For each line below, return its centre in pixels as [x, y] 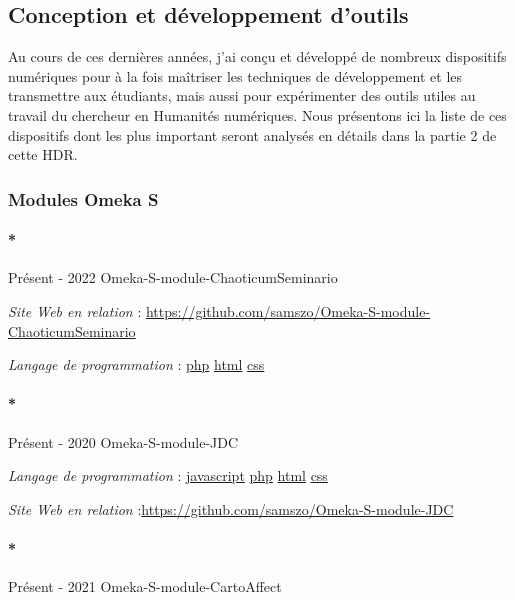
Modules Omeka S [83, 198]
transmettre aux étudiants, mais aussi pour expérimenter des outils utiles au [242, 95]
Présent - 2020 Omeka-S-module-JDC [123, 441]
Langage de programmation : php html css [136, 364]
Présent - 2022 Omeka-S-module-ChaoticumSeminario [173, 277]
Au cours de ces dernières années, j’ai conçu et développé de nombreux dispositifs [257, 56]
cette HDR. [43, 154]
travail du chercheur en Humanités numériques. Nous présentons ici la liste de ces [257, 114]
